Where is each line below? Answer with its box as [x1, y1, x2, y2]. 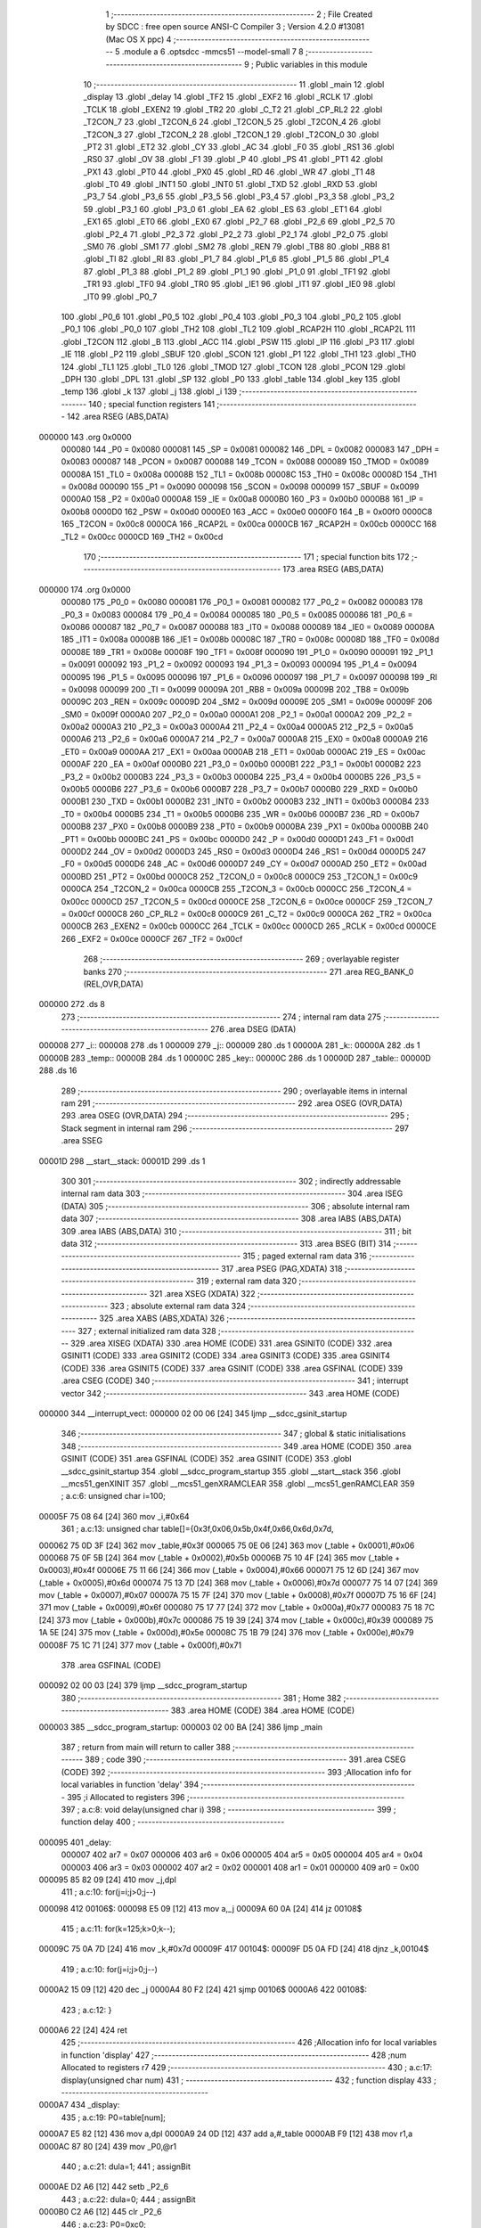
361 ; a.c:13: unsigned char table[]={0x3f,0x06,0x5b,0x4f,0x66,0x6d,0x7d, [61, 1524, 334, 1535]
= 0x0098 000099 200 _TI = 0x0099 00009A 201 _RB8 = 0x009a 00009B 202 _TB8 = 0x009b [61, 684, 410, 694]
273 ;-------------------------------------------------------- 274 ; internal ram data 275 [61, 1012, 382, 1022]
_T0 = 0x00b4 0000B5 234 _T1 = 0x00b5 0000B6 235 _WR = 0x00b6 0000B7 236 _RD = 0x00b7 [61, 808, 420, 819]
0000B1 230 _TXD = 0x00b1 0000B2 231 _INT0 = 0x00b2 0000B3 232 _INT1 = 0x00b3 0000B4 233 [61, 796, 429, 807]
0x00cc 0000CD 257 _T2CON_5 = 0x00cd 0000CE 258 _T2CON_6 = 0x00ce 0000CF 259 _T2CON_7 [61, 896, 433, 906]
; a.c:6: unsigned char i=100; [61, 1491, 167, 1502]
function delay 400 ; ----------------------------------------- [61, 1816, 285, 1827]
